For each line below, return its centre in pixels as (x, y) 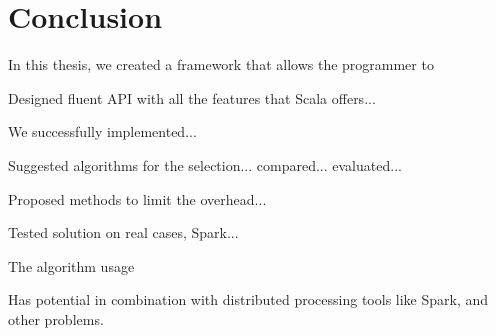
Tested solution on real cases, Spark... (123, 232)
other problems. (56, 318)
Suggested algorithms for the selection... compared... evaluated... (205, 164)
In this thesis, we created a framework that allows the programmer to (221, 64)
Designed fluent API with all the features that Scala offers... (192, 97)
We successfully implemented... (102, 131)
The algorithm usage (71, 265)
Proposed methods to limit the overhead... (137, 198)
